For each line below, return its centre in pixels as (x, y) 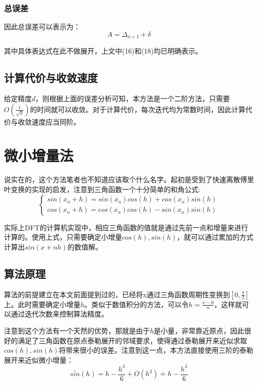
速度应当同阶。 (56, 121)
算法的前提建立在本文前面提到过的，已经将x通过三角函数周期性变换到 (117, 294)
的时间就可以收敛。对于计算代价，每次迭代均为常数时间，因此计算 (138, 109)
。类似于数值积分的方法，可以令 (137, 304)
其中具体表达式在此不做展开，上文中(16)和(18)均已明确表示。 (103, 51)
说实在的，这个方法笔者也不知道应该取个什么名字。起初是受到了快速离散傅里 (129, 179)
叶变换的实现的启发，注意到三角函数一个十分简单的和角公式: (102, 189)
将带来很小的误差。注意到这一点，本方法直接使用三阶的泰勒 (156, 350)
